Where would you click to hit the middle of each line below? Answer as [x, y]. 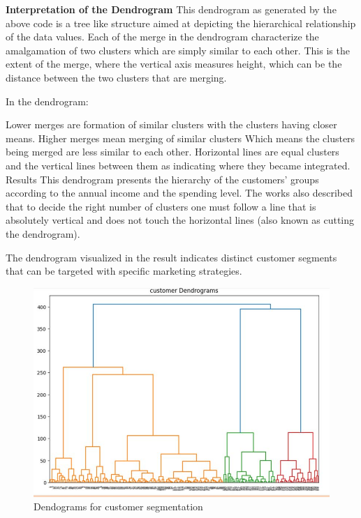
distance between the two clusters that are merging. [116, 77]
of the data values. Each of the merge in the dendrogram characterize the [162, 37]
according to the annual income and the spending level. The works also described [179, 193]
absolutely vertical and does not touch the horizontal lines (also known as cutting [180, 220]
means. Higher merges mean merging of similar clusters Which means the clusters [180, 138]
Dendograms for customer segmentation [118, 506]
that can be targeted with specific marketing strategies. [124, 271]
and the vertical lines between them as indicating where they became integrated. [178, 165]
